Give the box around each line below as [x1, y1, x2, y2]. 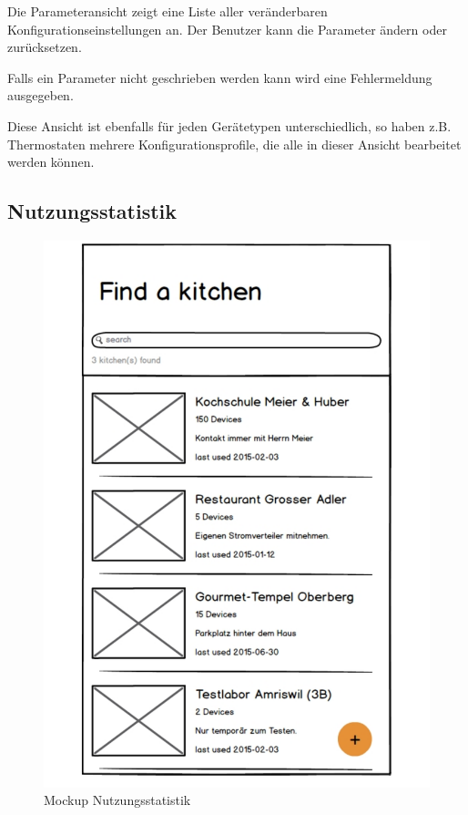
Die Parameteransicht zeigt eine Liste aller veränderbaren [7, 2, 328, 20]
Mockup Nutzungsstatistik [44, 790, 191, 810]
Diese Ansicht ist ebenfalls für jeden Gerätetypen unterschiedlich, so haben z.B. [7, 116, 452, 135]
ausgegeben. [7, 86, 74, 105]
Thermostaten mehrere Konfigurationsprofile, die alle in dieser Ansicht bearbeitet [7, 134, 462, 153]
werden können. [7, 152, 95, 171]
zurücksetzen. [7, 37, 82, 57]
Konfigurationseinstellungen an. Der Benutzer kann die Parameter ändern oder [7, 19, 447, 38]
